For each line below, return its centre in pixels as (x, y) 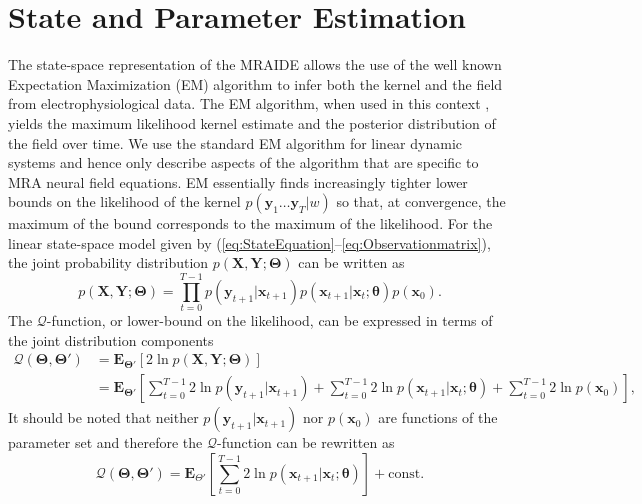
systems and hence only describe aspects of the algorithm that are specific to (243, 162)
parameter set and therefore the (105, 442)
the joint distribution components (111, 339)
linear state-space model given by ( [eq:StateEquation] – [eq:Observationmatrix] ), (249, 242)
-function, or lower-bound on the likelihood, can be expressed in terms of (269, 320)
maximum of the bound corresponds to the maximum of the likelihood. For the (250, 223)
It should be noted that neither (103, 417)
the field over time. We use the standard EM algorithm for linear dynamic (235, 142)
